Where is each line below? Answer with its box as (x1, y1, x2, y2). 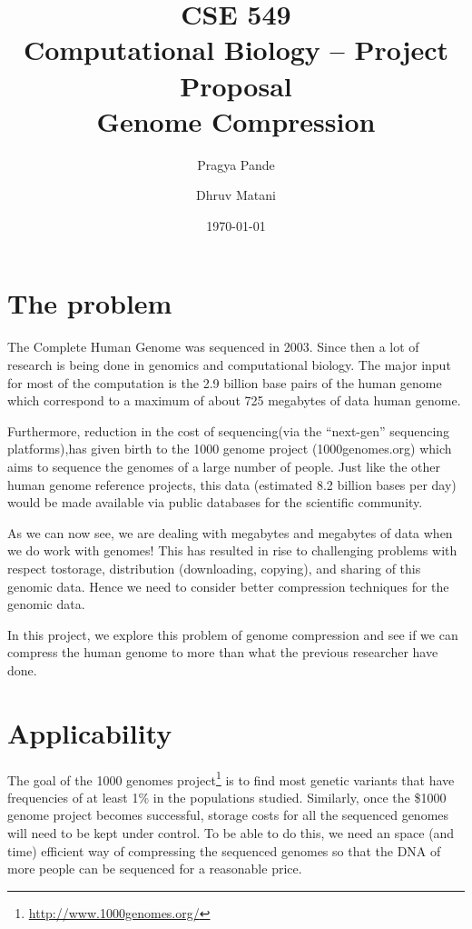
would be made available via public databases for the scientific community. (7, 493, 423, 512)
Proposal (180, 66, 292, 104)
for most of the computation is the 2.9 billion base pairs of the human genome (7, 373, 442, 392)
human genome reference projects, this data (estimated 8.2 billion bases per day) (7, 474, 457, 494)
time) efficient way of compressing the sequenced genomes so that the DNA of (7, 841, 441, 860)
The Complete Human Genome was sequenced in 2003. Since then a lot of (7, 337, 419, 356)
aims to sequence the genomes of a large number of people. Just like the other (7, 456, 440, 475)
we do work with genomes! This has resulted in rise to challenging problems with (7, 541, 457, 560)
